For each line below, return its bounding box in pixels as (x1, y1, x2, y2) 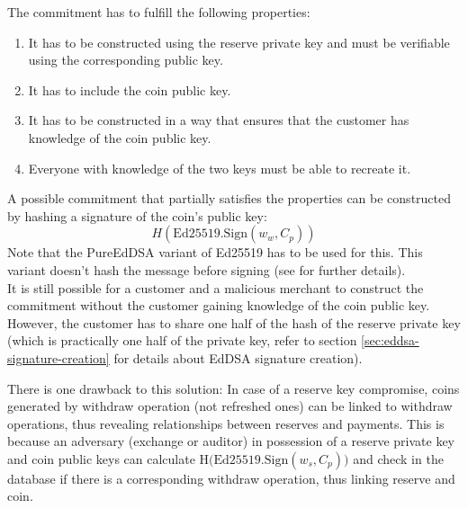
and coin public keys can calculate (7, 449, 195, 468)
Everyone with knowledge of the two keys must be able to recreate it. (28, 158, 411, 177)
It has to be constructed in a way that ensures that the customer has (28, 111, 409, 129)
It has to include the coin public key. (28, 80, 231, 99)
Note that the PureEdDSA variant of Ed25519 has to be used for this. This (7, 243, 423, 262)
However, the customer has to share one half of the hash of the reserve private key (7, 313, 461, 332)
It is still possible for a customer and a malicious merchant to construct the (7, 278, 424, 297)
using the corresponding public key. (28, 50, 223, 69)
